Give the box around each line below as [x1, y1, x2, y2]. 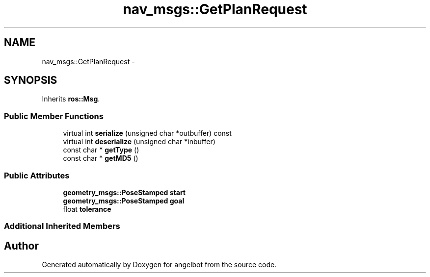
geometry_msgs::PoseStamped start [63, 188, 186, 197]
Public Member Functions [4, 111, 104, 121]
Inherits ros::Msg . [42, 95, 100, 103]
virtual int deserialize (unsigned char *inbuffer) [63, 137, 215, 146]
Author [4, 239, 39, 252]
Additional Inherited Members [4, 221, 120, 231]
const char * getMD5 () [63, 154, 138, 163]
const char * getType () [63, 146, 139, 154]
